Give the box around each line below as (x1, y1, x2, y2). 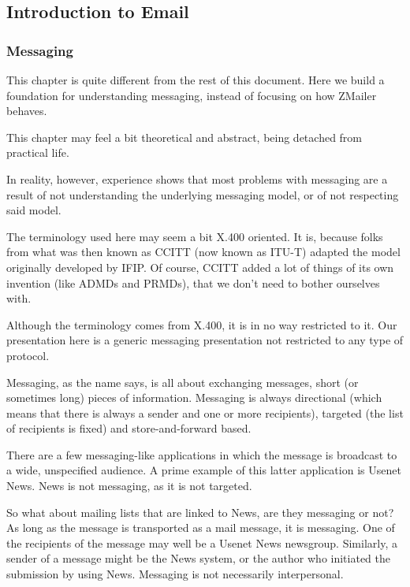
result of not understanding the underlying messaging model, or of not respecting (6, 186, 399, 202)
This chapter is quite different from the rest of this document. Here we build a (6, 72, 385, 87)
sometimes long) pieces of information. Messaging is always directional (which (6, 389, 382, 406)
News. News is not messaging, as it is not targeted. (6, 477, 252, 494)
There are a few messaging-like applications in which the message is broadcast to (6, 446, 397, 463)
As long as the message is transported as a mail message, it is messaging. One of (6, 519, 395, 536)
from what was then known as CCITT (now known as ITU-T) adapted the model (6, 243, 401, 260)
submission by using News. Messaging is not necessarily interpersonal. (6, 566, 344, 582)
